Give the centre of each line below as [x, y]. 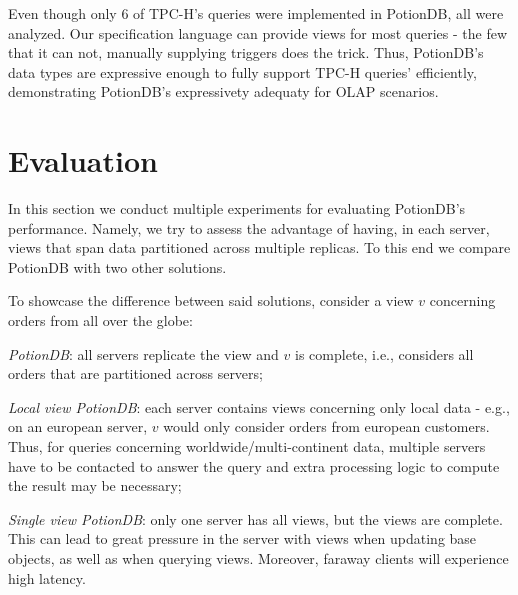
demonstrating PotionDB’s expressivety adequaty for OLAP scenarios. [223, 91]
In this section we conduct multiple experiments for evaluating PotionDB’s [237, 208]
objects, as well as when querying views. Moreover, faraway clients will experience [258, 558]
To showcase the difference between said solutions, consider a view [211, 300]
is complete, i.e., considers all [384, 353]
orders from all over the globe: [100, 320]
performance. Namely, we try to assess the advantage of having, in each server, [249, 227]
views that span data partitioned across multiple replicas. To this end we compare [259, 247]
